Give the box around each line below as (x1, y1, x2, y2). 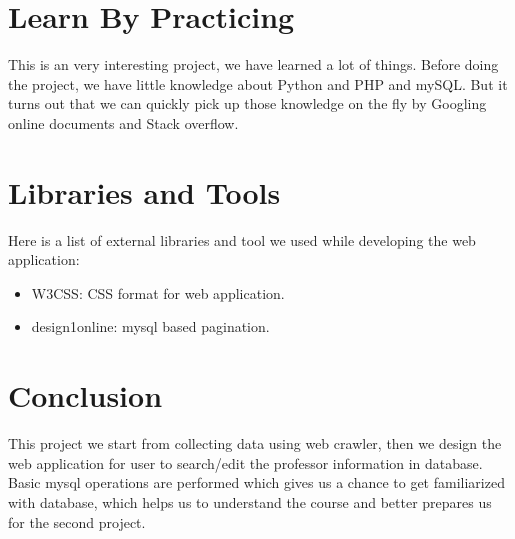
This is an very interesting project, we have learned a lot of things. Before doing (8, 54, 499, 75)
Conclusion (8, 375, 163, 416)
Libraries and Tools (8, 171, 281, 212)
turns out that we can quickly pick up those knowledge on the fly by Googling (8, 93, 487, 114)
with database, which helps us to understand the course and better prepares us (8, 491, 492, 512)
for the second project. (8, 511, 146, 532)
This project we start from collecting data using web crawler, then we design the (8, 433, 502, 454)
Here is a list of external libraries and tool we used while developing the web (8, 229, 476, 250)
